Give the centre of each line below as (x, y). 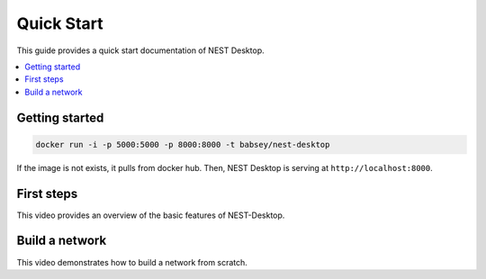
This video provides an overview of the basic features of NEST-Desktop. (151, 215)
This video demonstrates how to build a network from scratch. (132, 262)
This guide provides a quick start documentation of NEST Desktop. (140, 50)
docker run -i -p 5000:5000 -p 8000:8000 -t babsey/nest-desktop (183, 144)
